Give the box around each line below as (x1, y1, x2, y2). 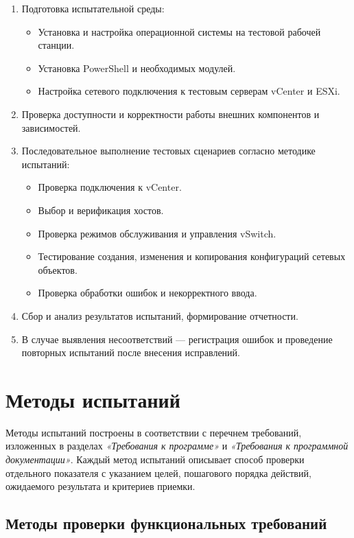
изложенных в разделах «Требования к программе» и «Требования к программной (5, 438, 349, 453)
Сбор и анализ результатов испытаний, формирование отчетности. (21, 308, 298, 323)
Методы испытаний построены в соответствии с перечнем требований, (5, 425, 302, 439)
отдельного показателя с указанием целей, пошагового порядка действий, (5, 465, 311, 480)
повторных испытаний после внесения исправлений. (21, 345, 240, 360)
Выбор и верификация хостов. (38, 202, 164, 217)
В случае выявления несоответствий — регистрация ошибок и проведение (21, 331, 333, 346)
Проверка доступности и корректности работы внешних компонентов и (21, 106, 320, 121)
